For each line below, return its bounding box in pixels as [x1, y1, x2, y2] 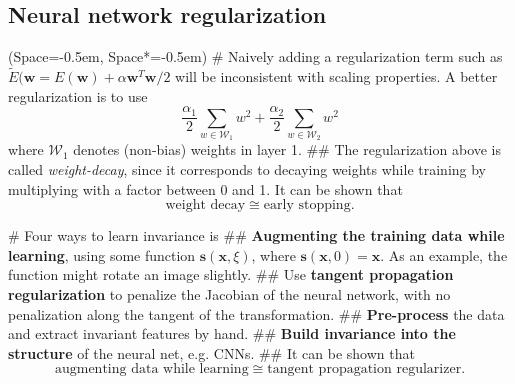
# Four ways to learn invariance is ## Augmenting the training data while [8, 225, 505, 246]
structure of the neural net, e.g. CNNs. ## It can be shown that [8, 342, 415, 363]
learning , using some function [8, 244, 196, 265]
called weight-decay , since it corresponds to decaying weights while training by [8, 159, 487, 179]
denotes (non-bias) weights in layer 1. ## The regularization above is [73, 139, 502, 160]
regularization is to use [8, 85, 148, 106]
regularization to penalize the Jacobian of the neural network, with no [8, 283, 451, 304]
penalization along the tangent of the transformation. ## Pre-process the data [8, 303, 505, 324]
